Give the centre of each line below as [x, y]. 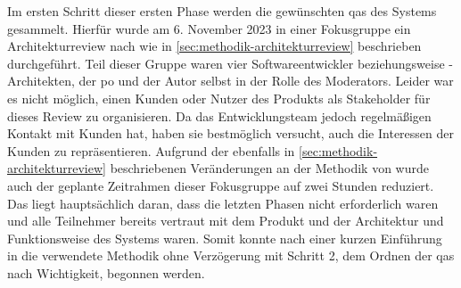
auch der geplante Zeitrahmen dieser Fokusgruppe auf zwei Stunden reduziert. [221, 185]
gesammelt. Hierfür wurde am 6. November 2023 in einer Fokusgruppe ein [209, 28]
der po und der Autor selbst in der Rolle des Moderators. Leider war [266, 81]
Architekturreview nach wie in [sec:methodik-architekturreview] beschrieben [214, 46]
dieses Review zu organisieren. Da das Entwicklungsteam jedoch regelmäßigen [219, 115]
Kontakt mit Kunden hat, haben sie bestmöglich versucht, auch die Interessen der [230, 133]
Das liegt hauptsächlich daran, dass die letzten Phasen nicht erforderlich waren [223, 203]
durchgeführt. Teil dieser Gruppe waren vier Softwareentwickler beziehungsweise [226, 63]
